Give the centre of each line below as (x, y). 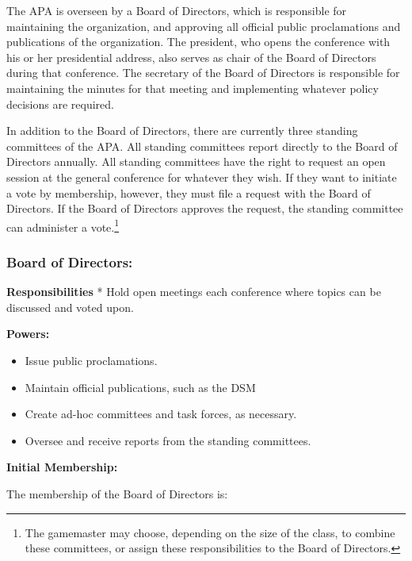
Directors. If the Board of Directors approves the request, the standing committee (205, 208)
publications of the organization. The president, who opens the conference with (198, 42)
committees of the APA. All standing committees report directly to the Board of (202, 146)
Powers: (28, 334)
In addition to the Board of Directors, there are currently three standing (182, 131)
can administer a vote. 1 (63, 225)
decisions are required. (60, 104)
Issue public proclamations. (91, 360)
